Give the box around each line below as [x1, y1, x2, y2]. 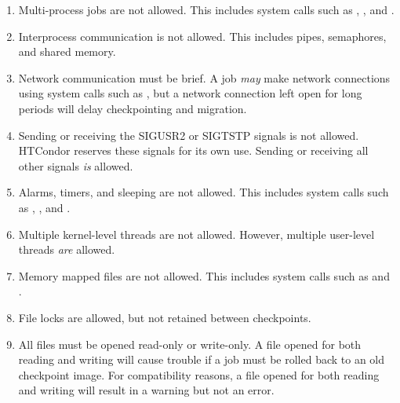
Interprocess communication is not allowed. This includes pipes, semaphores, [18, 27, 387, 44]
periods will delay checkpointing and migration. [18, 100, 247, 116]
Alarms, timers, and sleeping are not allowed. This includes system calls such [18, 184, 389, 200]
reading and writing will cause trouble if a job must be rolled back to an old [18, 351, 385, 368]
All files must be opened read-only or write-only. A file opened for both [18, 335, 362, 352]
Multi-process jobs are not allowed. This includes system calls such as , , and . [18, 2, 395, 17]
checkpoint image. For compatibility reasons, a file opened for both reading [18, 366, 380, 383]
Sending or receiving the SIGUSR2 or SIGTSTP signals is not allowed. [18, 126, 359, 143]
